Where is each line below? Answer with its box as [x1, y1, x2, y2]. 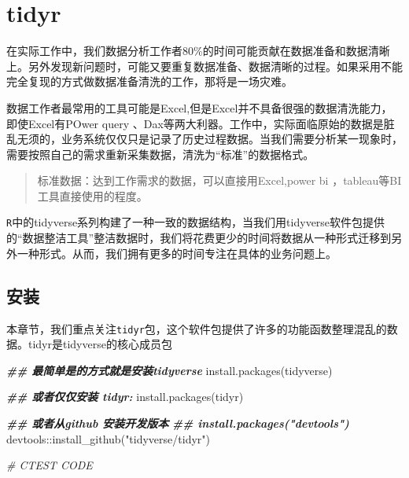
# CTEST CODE [6, 457, 93, 473]
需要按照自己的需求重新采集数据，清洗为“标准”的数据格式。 [6, 145, 315, 162]
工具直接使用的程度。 [37, 187, 148, 204]
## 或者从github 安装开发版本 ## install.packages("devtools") [6, 414, 349, 431]
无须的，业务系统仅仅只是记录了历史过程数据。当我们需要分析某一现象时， [17, 131, 403, 147]
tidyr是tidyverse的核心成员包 [28, 336, 172, 352]
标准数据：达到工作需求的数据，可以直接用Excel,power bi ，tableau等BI [37, 172, 402, 189]
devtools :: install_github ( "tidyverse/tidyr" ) [6, 430, 211, 447]
